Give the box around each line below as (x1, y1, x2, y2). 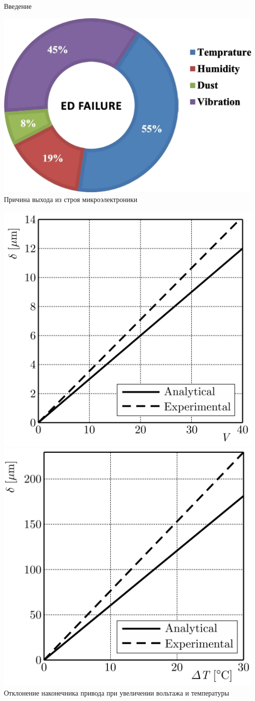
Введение (4, 1, 32, 11)
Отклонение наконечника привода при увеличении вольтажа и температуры (4, 687, 229, 698)
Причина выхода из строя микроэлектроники (4, 194, 138, 204)
